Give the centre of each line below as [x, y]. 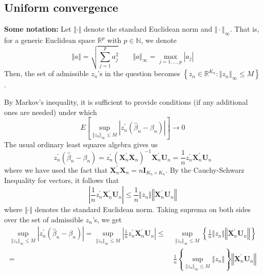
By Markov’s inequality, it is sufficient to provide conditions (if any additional [126, 101]
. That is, [245, 29]
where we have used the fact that [56, 169]
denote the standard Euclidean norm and [148, 29]
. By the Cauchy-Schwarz [205, 169]
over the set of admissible [44, 219]
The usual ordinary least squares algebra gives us [81, 144]
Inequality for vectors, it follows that [62, 180]
